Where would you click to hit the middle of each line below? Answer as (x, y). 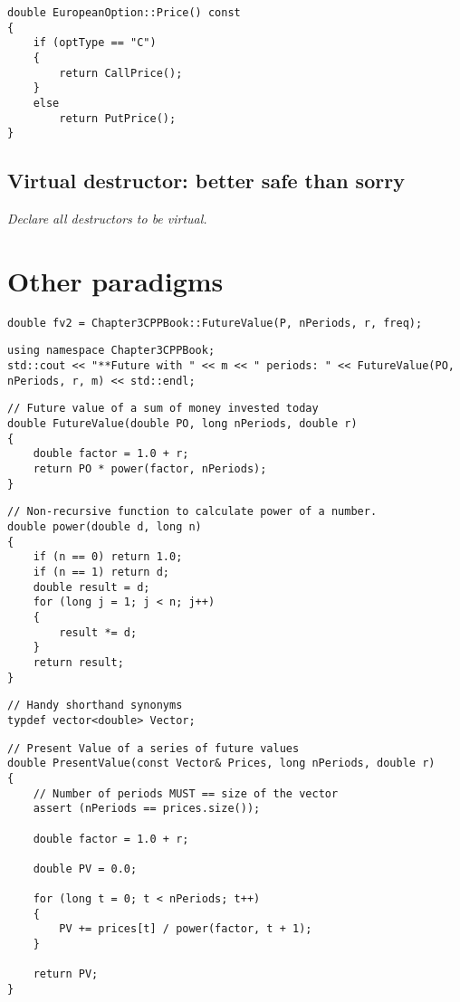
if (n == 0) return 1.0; (108, 557)
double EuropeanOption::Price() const (124, 13)
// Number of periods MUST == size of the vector (186, 793)
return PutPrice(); (118, 118)
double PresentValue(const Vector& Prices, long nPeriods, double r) (221, 763)
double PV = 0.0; (85, 868)
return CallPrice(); (121, 73)
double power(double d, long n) (105, 527)
